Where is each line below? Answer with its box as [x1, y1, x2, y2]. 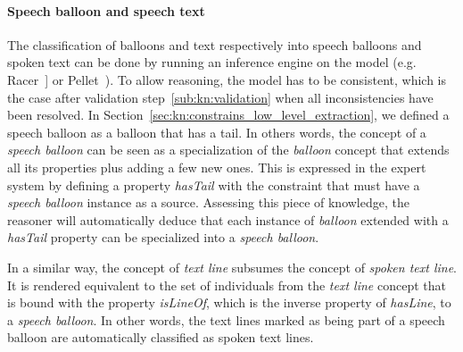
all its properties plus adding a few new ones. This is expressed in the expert [7, 157, 426, 176]
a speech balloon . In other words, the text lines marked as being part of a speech [7, 310, 445, 329]
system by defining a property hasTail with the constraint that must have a [7, 175, 420, 194]
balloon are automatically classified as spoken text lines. [7, 328, 314, 347]
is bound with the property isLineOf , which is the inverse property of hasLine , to [7, 293, 451, 312]
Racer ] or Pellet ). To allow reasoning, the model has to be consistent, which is [7, 70, 447, 88]
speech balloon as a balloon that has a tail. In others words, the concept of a [7, 122, 426, 141]
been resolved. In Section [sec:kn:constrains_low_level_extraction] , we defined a [7, 105, 450, 124]
